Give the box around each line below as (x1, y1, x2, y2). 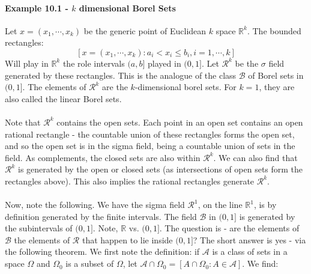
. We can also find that (213, 151, 298, 163)
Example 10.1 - (5, 1, 68, 14)
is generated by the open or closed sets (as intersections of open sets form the (18, 163, 303, 175)
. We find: (242, 257, 279, 270)
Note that (5, 115, 41, 128)
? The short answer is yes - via (193, 233, 306, 246)
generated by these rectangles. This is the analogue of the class (5, 68, 237, 81)
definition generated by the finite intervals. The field (5, 210, 197, 222)
